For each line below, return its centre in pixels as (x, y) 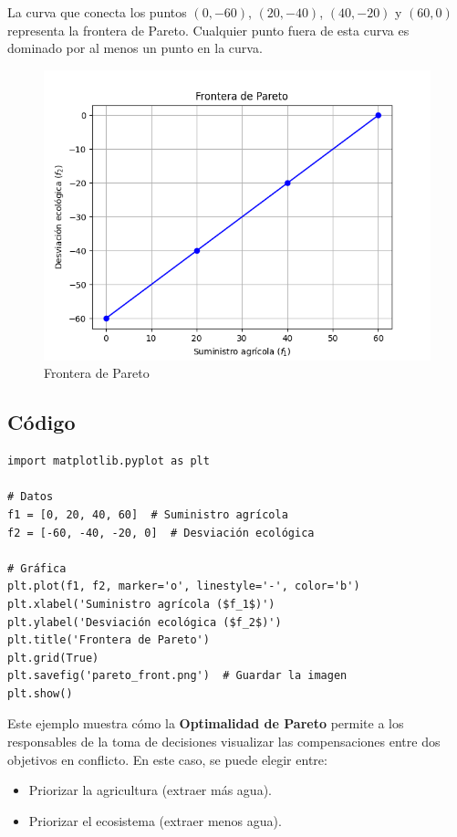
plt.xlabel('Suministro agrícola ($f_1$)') (141, 604)
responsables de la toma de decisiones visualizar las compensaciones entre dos (224, 742)
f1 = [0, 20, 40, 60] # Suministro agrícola (148, 514)
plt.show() (40, 693)
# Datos (31, 497)
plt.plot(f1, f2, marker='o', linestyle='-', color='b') (184, 586)
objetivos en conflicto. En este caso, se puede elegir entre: (167, 759)
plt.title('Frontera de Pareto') (109, 640)
